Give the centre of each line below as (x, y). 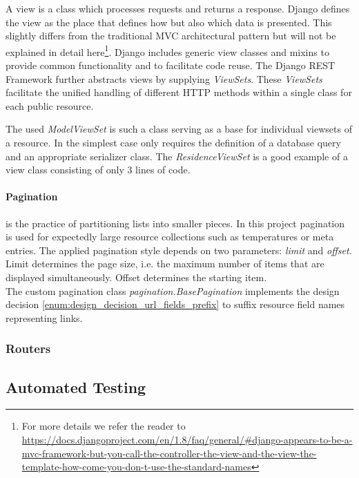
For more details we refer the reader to (104, 426)
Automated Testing (76, 386)
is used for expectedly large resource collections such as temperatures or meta (170, 237)
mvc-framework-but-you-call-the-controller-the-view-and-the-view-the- (169, 453)
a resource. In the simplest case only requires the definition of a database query (173, 142)
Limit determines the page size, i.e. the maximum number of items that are (165, 264)
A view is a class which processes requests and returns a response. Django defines (178, 8)
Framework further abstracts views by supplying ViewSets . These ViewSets (164, 78)
